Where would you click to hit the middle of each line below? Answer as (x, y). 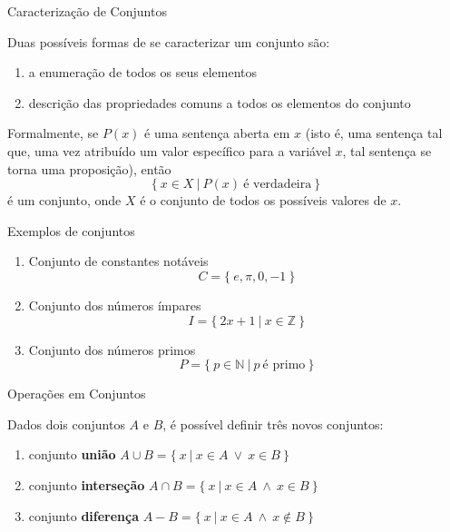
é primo (284, 365)
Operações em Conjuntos (77, 394)
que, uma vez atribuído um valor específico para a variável (169, 150)
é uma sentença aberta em (217, 133)
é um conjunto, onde (64, 200)
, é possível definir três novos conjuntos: (273, 424)
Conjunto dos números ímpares (115, 305)
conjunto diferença (84, 515)
